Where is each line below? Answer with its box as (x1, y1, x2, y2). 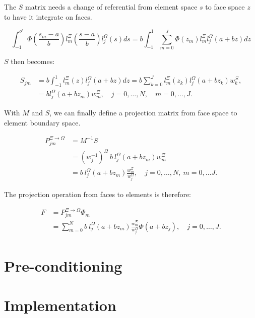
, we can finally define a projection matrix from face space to (49, 107, 237, 118)
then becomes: (11, 56, 55, 67)
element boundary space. (4, 117, 81, 128)
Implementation (4, 294, 116, 315)
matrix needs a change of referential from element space (25, 2, 198, 12)
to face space (205, 2, 245, 12)
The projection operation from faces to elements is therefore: (4, 189, 192, 200)
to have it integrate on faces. (4, 11, 92, 22)
